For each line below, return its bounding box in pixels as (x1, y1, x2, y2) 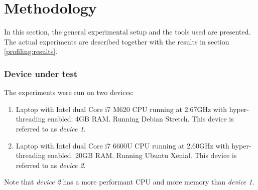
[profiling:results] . (4, 46, 58, 56)
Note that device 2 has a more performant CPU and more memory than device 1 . (4, 176, 254, 187)
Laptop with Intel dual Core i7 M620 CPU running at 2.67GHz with (16, 103, 227, 114)
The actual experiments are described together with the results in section (4, 36, 229, 46)
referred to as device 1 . (16, 123, 86, 133)
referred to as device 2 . (16, 159, 86, 170)
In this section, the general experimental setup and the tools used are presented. (4, 26, 251, 37)
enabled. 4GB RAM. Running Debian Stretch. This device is (47, 113, 234, 124)
